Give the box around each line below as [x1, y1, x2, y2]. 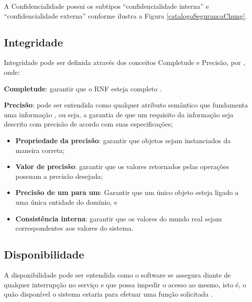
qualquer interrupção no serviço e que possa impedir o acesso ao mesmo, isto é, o [4, 279, 247, 289]
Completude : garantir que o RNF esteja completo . [4, 83, 162, 93]
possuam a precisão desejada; [15, 171, 103, 181]
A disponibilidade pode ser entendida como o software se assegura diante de [4, 269, 231, 280]
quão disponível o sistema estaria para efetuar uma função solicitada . [4, 289, 213, 299]
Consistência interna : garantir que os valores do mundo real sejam [15, 213, 222, 223]
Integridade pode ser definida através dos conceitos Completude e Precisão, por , [4, 57, 245, 67]
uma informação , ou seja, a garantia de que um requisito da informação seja [4, 109, 233, 119]
